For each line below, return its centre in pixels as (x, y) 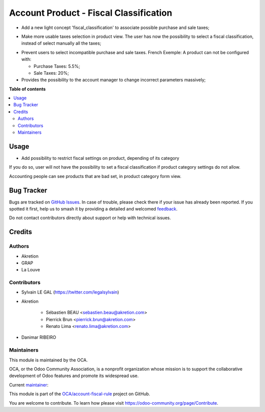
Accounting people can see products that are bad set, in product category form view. (95, 176)
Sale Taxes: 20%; (51, 73)
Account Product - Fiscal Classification (91, 13)
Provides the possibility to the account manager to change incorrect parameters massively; (114, 80)
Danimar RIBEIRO (39, 337)
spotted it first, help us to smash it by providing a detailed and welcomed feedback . (93, 209)
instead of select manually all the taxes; (61, 43)
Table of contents (27, 89)
